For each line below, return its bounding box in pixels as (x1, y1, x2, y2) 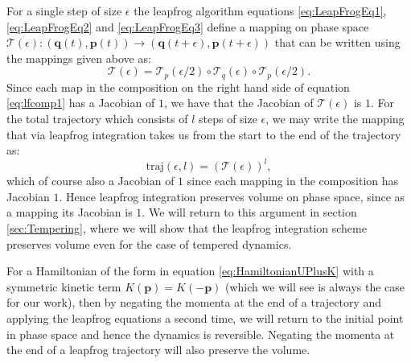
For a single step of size (6, 2, 122, 19)
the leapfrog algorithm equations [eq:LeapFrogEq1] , (134, 2, 387, 19)
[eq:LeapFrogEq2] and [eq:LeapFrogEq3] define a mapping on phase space (6, 18, 369, 35)
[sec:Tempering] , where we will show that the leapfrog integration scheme (6, 220, 367, 237)
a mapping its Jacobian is (6, 204, 133, 221)
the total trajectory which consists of (6, 110, 188, 127)
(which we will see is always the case (224, 278, 405, 295)
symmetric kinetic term (6, 278, 121, 295)
